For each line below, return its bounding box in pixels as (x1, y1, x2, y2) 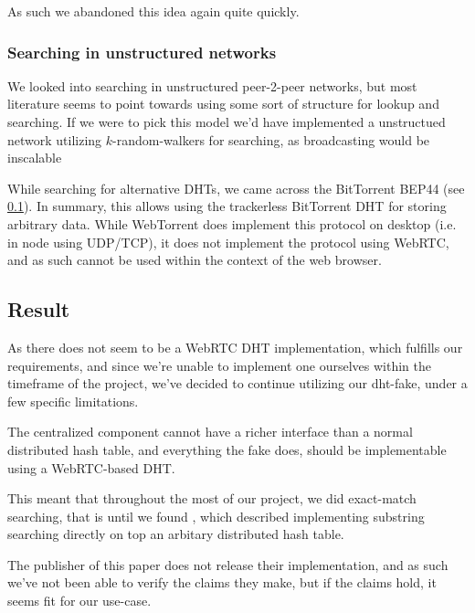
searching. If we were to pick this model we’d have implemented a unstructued (7, 112, 446, 131)
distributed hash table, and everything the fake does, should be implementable (7, 439, 447, 459)
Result (7, 295, 70, 323)
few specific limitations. (7, 391, 139, 410)
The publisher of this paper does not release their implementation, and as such (7, 555, 449, 574)
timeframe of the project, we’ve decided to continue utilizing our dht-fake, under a (7, 374, 468, 393)
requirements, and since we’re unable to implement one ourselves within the (7, 355, 431, 375)
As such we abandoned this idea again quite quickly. (7, 2, 300, 20)
